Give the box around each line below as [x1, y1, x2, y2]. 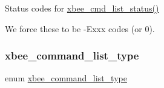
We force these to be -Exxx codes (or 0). [5, 22, 155, 35]
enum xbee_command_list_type [5, 72, 127, 84]
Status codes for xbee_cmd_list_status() [5, 2, 159, 14]
